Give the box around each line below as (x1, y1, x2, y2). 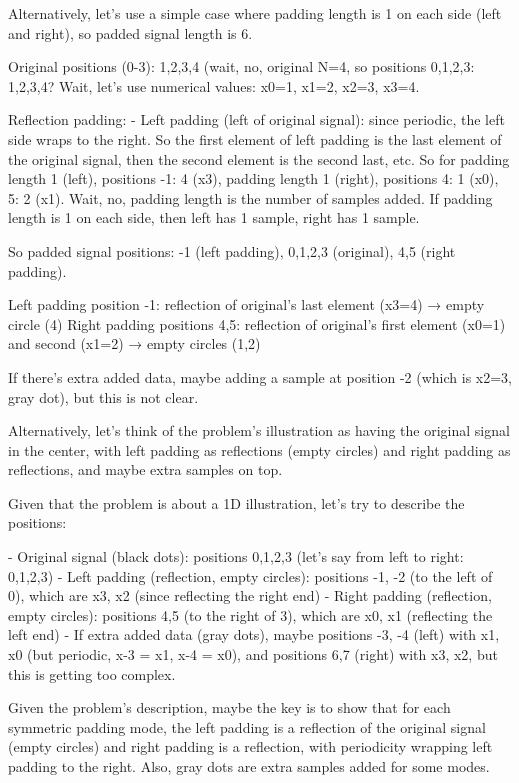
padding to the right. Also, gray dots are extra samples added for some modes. (8, 756, 490, 776)
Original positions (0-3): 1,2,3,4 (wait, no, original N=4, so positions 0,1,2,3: (8, 56, 475, 77)
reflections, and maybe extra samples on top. (8, 459, 283, 480)
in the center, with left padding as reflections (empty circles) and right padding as (8, 439, 511, 460)
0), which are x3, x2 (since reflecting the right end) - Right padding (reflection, (8, 585, 492, 606)
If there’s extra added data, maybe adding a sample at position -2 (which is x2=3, (8, 366, 512, 387)
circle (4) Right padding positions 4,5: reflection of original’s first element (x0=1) (8, 313, 506, 334)
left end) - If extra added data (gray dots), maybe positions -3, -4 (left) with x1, (8, 624, 500, 645)
